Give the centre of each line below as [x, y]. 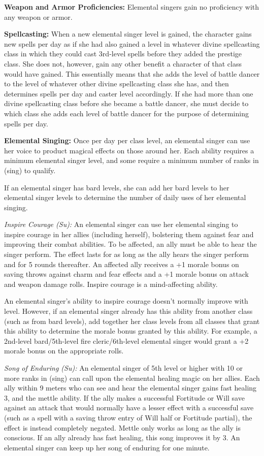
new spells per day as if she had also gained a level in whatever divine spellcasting [132, 43]
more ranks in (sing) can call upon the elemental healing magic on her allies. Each [132, 378]
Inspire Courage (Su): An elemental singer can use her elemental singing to [121, 224]
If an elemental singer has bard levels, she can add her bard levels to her [117, 187]
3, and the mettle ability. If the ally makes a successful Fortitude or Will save [124, 397]
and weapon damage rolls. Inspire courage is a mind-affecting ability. [111, 284]
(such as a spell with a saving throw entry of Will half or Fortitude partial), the [128, 417]
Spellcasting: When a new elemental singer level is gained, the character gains [128, 34]
